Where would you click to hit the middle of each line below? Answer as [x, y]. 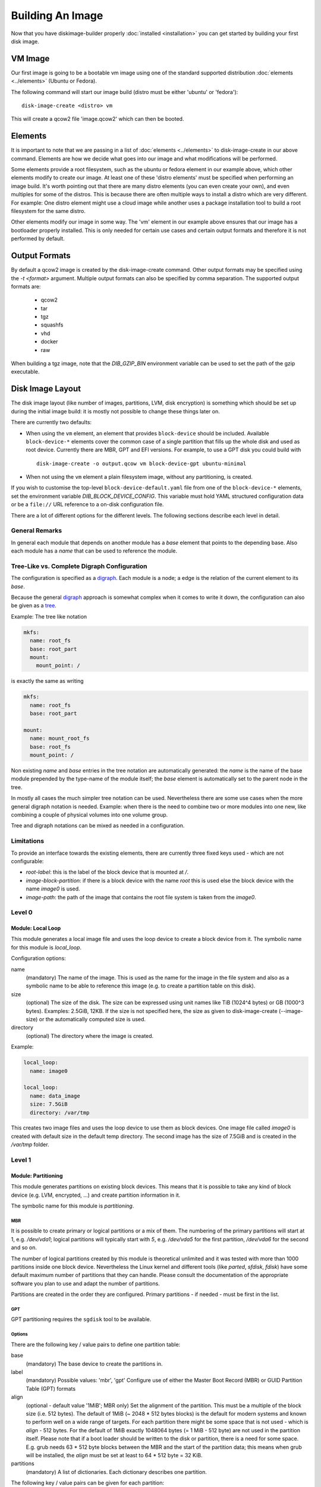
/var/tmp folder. [30, 1144]
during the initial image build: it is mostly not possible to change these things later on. [115, 411]
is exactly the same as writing [47, 681]
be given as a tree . [34, 606]
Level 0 [22, 912]
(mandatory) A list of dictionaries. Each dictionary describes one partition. [117, 1472]
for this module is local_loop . [46, 947]
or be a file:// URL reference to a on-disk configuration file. [87, 504]
